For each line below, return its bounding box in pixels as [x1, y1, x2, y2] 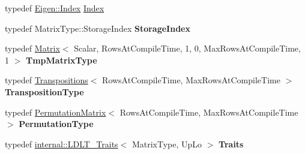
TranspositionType [5, 85, 84, 98]
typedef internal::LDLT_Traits [5, 137, 118, 150]
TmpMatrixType [26, 53, 97, 66]
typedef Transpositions [5, 74, 88, 86]
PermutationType [19, 117, 94, 130]
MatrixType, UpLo [131, 137, 202, 150]
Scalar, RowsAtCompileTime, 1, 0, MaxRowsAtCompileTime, [74, 42, 301, 55]
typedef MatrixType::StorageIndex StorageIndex [5, 22, 190, 34]
